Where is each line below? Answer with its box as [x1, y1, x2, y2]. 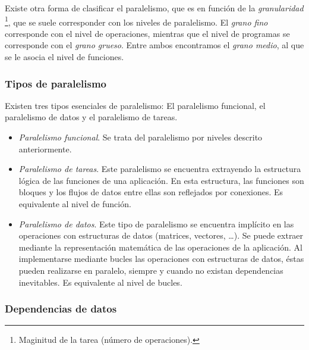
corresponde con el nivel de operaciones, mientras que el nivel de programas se [5, 27, 290, 39]
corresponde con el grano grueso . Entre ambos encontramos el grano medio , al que [5, 39, 304, 51]
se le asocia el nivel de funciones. [5, 51, 124, 63]
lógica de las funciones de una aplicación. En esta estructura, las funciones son [18, 174, 304, 186]
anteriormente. [18, 142, 72, 155]
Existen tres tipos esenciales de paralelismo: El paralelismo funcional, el [5, 99, 266, 111]
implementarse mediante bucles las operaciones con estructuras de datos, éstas [18, 252, 304, 265]
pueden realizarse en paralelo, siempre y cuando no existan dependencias [18, 264, 283, 276]
